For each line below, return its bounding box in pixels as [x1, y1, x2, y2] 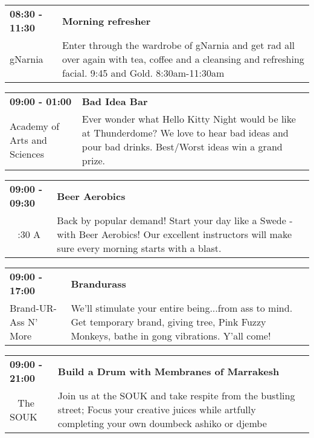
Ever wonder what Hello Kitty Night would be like [82, 112, 296, 126]
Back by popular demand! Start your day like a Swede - [57, 213, 293, 227]
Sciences [10, 146, 44, 161]
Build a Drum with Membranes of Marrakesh [57, 364, 280, 378]
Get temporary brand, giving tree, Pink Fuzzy [71, 315, 266, 329]
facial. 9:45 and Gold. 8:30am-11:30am [62, 66, 225, 80]
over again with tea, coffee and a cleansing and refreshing [62, 52, 304, 66]
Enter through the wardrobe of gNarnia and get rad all [62, 38, 295, 52]
